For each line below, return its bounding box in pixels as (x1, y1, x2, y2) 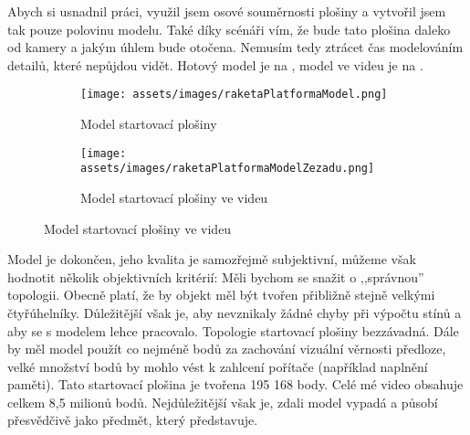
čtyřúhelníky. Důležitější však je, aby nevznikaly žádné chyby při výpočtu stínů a (7, 302, 462, 322)
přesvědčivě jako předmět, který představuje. (7, 410, 258, 430)
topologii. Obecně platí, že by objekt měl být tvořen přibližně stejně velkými (7, 285, 435, 304)
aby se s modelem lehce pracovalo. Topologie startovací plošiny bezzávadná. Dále (7, 321, 459, 340)
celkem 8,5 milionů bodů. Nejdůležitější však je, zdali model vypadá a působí (7, 392, 438, 411)
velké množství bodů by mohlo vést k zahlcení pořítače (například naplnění (7, 356, 428, 376)
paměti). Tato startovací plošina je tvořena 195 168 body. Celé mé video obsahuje (7, 375, 464, 394)
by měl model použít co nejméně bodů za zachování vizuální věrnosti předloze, (7, 339, 446, 358)
